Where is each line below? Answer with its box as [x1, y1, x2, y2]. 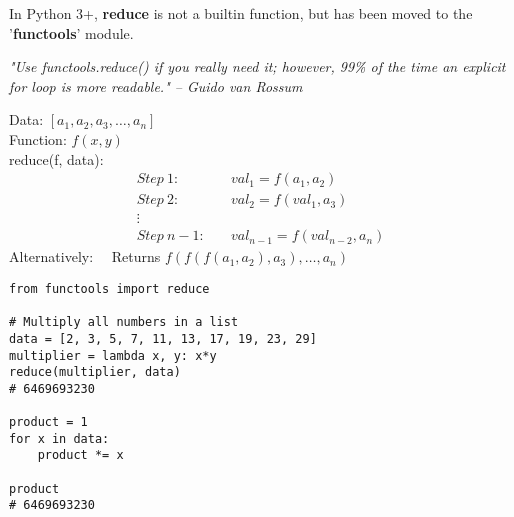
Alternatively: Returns [9, 246, 161, 267]
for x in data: [9, 431, 110, 446]
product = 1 [9, 415, 88, 430]
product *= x [37, 448, 124, 463]
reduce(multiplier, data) [9, 365, 181, 380]
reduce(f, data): [9, 148, 104, 169]
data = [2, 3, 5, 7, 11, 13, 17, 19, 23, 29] [9, 331, 317, 346]
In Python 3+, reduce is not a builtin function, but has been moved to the [9, 3, 473, 23]
